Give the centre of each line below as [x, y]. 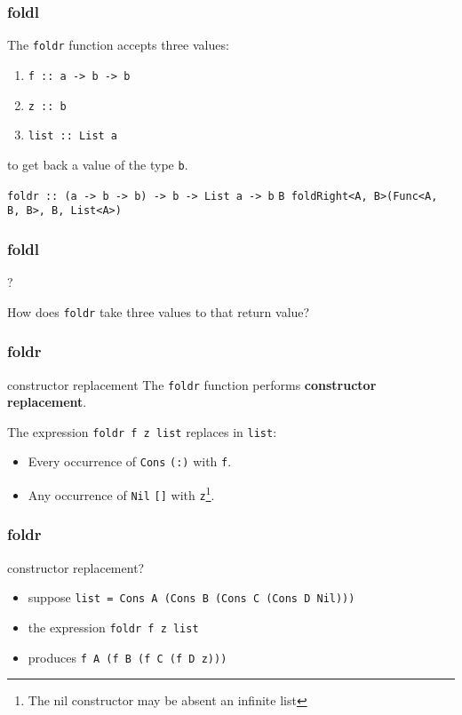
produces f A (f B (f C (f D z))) [127, 657]
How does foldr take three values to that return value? [159, 311]
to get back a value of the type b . [98, 164]
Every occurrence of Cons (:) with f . [130, 461]
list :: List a [73, 136]
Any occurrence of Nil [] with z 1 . [121, 493]
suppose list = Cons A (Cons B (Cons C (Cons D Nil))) [191, 597]
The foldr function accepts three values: [118, 45]
